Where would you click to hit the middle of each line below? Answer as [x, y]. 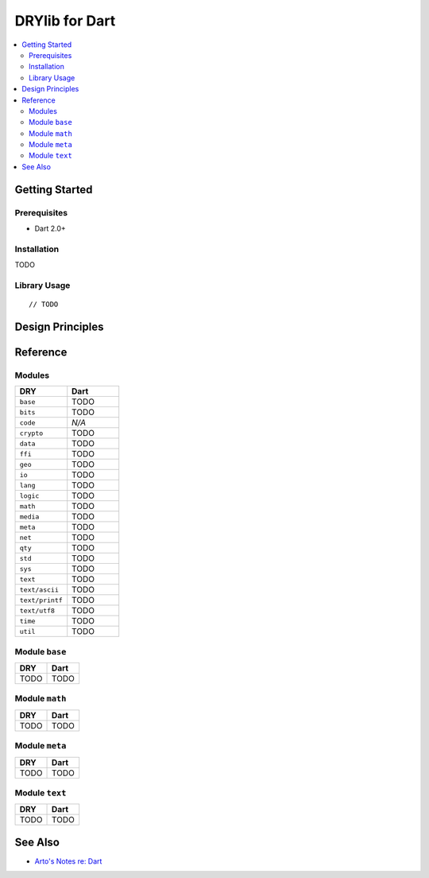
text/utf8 [37, 610]
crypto [31, 433]
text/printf [41, 600]
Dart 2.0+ [50, 228]
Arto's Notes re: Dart [68, 861]
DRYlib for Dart [65, 21]
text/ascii [39, 590]
